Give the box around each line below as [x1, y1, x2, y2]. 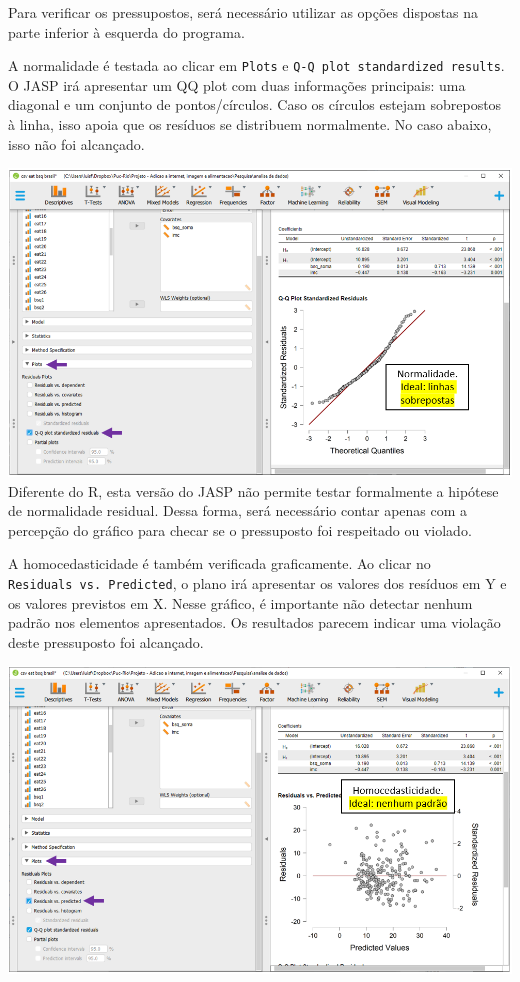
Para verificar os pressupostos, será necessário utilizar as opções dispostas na [8, 2, 479, 22]
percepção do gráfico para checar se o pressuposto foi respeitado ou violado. [8, 519, 472, 540]
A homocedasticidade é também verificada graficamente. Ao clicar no [8, 553, 431, 574]
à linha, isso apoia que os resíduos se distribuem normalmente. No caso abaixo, [8, 114, 492, 135]
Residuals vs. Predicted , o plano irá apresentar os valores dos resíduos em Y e [8, 572, 507, 593]
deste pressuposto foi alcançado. [8, 631, 204, 652]
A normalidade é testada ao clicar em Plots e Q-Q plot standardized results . [8, 55, 505, 76]
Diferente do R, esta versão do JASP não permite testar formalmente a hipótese [8, 480, 499, 501]
